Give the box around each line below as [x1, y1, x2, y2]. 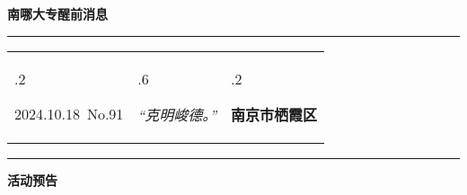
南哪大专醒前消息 [7, 4, 108, 22]
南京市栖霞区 [231, 103, 318, 125]
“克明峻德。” [137, 103, 217, 125]
